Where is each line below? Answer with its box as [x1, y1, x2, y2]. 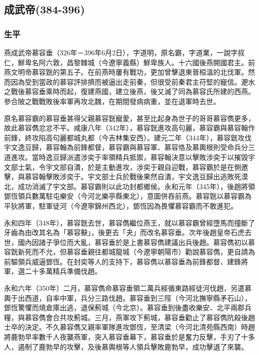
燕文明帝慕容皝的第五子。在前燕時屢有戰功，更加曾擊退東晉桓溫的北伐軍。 [4, 67, 248, 77]
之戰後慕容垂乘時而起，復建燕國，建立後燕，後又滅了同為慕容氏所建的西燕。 [4, 86, 255, 97]
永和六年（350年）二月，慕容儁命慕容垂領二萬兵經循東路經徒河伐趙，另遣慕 [4, 283, 252, 293]
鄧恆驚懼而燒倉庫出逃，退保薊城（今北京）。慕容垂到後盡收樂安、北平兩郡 [4, 302, 245, 313]
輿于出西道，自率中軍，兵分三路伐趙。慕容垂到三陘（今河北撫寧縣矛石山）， [4, 292, 252, 303]
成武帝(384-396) [4, 1, 85, 17]
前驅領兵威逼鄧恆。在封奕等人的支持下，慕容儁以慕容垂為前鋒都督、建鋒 [4, 256, 241, 266]
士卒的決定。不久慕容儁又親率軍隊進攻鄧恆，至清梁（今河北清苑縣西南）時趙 [4, 322, 255, 332]
